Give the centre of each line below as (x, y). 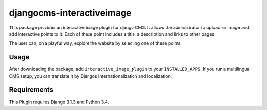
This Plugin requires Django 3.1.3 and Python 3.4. (59, 102)
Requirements (31, 90)
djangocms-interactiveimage (70, 13)
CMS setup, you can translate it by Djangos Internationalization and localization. (90, 76)
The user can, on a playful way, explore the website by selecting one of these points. (96, 43)
